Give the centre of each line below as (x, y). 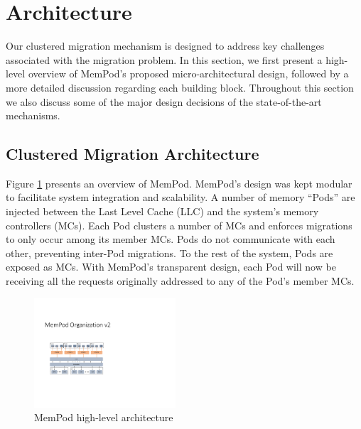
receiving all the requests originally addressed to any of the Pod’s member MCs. (180, 281)
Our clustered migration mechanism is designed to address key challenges (165, 46)
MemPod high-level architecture (104, 417)
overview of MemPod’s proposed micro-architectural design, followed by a (188, 74)
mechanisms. (33, 115)
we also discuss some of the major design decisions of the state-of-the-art (164, 101)
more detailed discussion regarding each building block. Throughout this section (180, 87)
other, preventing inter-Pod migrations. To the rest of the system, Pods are (169, 252)
